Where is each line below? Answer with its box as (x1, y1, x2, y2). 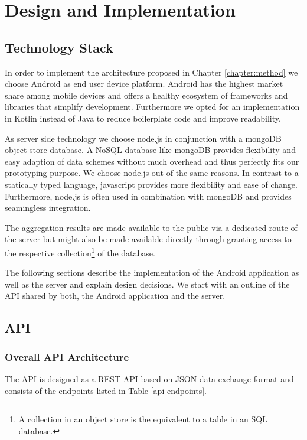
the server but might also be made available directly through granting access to (5, 233, 292, 245)
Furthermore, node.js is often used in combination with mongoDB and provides (5, 190, 292, 202)
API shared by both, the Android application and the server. (5, 289, 226, 302)
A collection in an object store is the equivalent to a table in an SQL (18, 413, 267, 425)
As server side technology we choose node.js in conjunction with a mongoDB (5, 132, 282, 144)
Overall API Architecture (5, 349, 129, 364)
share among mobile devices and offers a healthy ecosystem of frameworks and (5, 89, 288, 101)
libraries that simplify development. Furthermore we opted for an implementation (5, 100, 300, 113)
